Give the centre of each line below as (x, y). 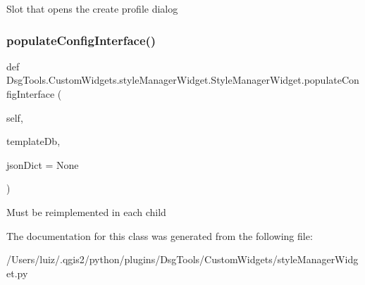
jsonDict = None (43, 164)
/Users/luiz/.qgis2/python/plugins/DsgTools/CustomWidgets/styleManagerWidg (182, 259)
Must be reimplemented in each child (86, 211)
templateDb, (33, 141)
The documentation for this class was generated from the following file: (160, 235)
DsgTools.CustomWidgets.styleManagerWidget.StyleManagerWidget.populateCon (183, 80)
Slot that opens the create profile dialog (92, 8)
